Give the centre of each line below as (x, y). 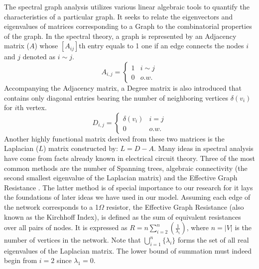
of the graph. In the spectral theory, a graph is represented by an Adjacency (120, 36)
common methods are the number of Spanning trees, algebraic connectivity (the (126, 168)
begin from (21, 260)
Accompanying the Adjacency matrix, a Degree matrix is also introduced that (123, 87)
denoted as (39, 57)
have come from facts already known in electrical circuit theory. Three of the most (129, 158)
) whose (46, 46)
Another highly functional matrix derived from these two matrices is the (114, 138)
